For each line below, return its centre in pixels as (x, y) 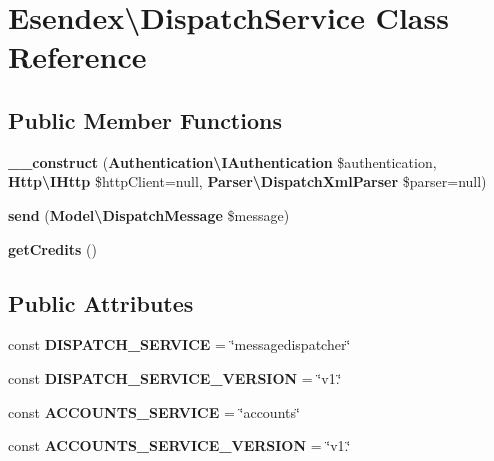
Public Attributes (101, 302)
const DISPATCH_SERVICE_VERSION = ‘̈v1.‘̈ (175, 377)
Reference (77, 56)
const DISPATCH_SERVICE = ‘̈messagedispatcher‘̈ (179, 344)
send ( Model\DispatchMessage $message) (149, 214)
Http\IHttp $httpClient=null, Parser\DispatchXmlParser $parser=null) (247, 181)
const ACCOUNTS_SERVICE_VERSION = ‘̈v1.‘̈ (179, 445)
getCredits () (52, 248)
